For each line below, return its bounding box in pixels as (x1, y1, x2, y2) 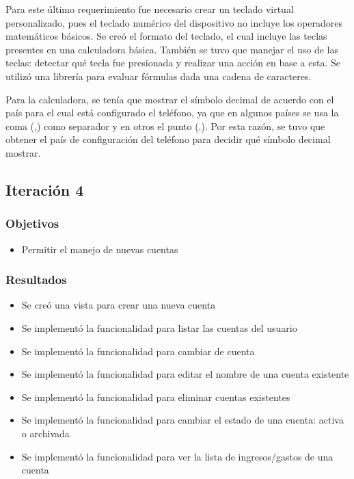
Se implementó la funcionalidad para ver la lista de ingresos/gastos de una (21, 449, 333, 463)
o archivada (21, 426, 70, 440)
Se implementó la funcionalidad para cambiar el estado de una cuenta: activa (21, 413, 344, 427)
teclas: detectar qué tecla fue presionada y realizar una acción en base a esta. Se (5, 55, 341, 70)
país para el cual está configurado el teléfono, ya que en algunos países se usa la (5, 105, 339, 120)
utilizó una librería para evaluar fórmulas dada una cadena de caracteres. (5, 68, 312, 83)
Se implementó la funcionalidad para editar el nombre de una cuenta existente (21, 367, 349, 381)
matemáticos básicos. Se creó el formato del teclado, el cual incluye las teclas (5, 29, 327, 43)
